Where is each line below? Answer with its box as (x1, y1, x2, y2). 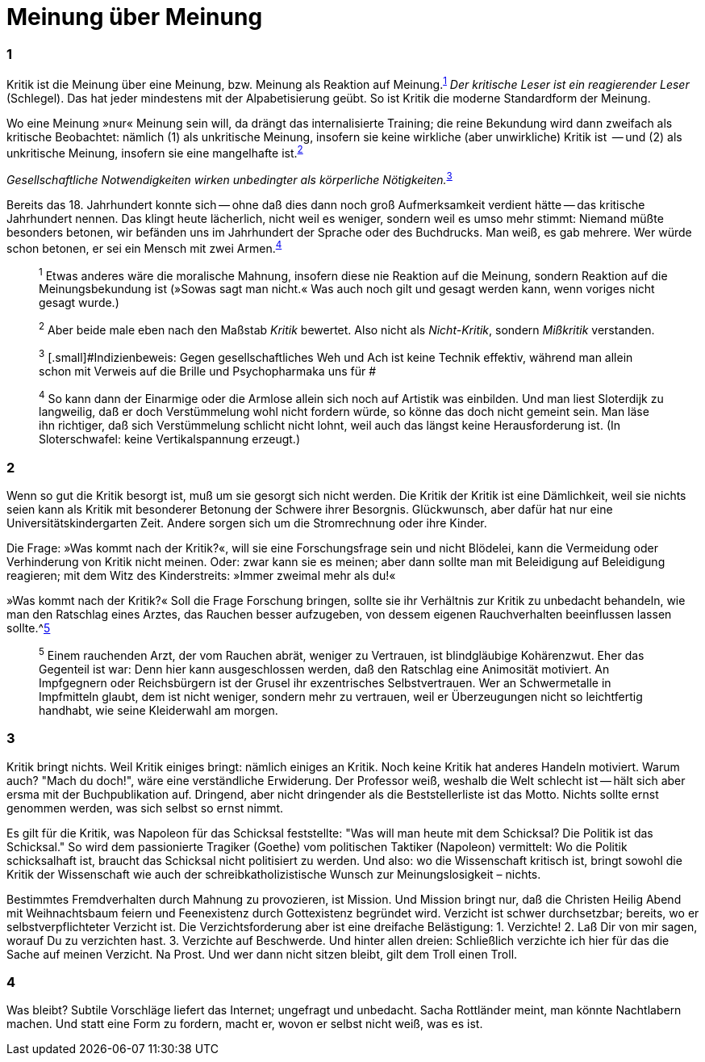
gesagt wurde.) (39, 296, 119, 310)
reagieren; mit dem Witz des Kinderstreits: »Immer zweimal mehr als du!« (6, 569, 396, 583)
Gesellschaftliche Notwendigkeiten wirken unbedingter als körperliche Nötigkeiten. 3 (6, 170, 453, 187)
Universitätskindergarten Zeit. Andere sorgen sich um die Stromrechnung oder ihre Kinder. (6, 516, 487, 531)
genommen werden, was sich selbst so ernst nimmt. (6, 800, 284, 815)
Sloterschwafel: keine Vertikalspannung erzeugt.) (39, 432, 301, 447)
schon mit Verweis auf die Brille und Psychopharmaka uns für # (39, 363, 377, 378)
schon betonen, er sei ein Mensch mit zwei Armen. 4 (6, 239, 282, 255)
